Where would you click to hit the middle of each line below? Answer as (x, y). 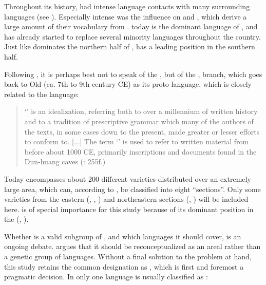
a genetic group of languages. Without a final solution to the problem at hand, (128, 256)
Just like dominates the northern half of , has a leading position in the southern (130, 46)
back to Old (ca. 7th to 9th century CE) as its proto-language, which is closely (128, 84)
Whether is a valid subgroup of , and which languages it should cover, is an (123, 236)
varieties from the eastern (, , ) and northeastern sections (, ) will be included (126, 199)
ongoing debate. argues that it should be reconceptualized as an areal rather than (132, 246)
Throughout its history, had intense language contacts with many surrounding (127, 6)
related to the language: (42, 94)
